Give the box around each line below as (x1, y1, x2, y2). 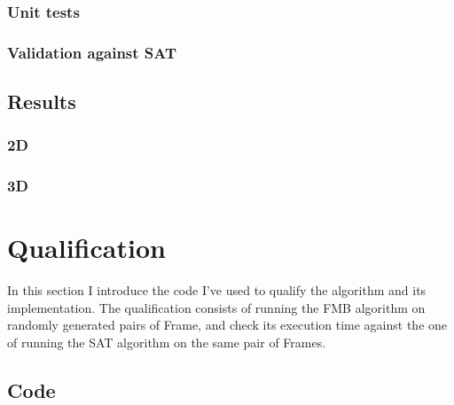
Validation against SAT (7, 41, 177, 63)
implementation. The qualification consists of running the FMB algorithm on (7, 298, 426, 316)
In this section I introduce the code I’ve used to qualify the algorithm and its (7, 281, 427, 300)
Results (7, 88, 76, 115)
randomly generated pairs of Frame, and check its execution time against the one (7, 315, 448, 334)
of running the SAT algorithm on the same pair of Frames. (7, 333, 326, 352)
